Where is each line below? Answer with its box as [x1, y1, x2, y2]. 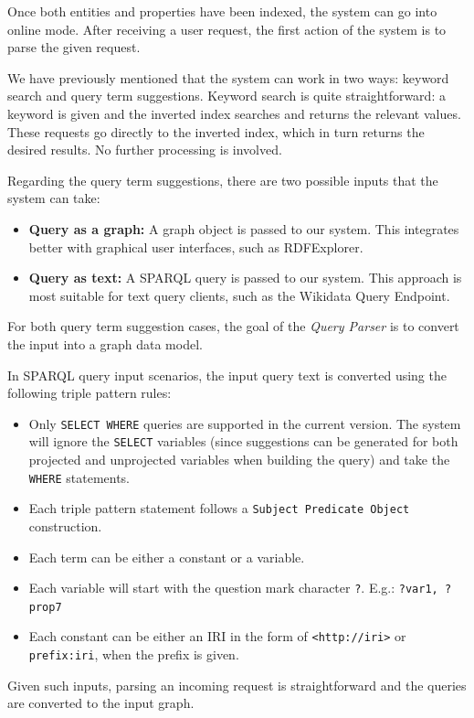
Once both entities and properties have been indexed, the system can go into [7, 2, 437, 20]
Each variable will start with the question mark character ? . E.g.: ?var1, [28, 578, 438, 597]
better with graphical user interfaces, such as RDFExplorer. [28, 237, 363, 256]
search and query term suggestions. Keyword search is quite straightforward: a [7, 86, 446, 105]
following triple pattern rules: [7, 383, 172, 402]
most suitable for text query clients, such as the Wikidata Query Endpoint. [28, 285, 450, 305]
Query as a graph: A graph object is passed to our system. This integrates [28, 219, 459, 238]
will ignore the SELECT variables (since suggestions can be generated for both [28, 432, 458, 451]
